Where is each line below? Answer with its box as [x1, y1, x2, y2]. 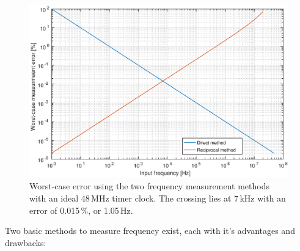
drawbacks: [5, 236, 46, 249]
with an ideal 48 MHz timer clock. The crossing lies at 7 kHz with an [29, 191, 286, 204]
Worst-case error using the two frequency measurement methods [29, 180, 269, 192]
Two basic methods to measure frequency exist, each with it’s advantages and [5, 224, 295, 237]
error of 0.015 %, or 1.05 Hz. [29, 203, 133, 216]
